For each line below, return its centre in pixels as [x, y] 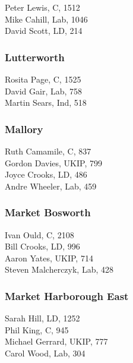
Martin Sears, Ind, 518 [46, 102]
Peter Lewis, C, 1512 [42, 7]
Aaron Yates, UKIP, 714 [49, 258]
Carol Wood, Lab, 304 [45, 353]
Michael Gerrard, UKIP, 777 [56, 341]
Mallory [24, 129]
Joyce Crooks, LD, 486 [46, 174]
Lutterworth [35, 57]
